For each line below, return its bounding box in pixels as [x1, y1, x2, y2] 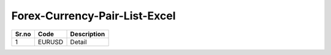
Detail [70, 37, 87, 46]
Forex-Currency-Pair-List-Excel [11, 9, 176, 22]
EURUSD [37, 37, 64, 46]
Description [70, 30, 105, 38]
